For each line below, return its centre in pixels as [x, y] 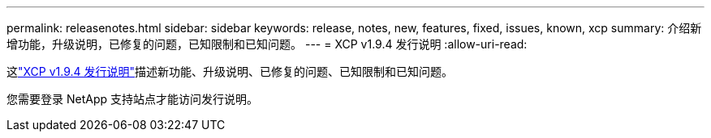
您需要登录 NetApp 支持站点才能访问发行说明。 [132, 99]
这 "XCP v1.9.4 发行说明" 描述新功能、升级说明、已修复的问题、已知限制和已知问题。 [230, 71]
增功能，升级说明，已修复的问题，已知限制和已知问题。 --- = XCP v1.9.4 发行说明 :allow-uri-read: [267, 44]
